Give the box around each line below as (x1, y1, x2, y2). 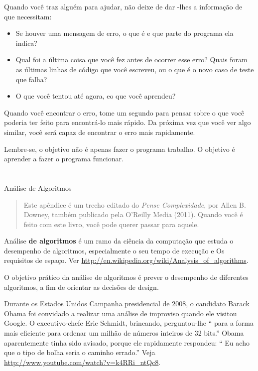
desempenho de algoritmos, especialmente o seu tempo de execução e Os (4, 245, 225, 255)
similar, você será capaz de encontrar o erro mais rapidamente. (4, 126, 195, 137)
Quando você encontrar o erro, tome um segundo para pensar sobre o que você (4, 107, 245, 118)
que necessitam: (4, 11, 52, 21)
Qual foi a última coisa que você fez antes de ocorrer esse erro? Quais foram (15, 54, 248, 65)
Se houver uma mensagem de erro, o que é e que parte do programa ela (15, 28, 234, 38)
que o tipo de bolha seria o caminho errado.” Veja (4, 347, 155, 358)
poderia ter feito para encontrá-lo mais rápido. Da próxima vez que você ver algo (4, 117, 251, 127)
